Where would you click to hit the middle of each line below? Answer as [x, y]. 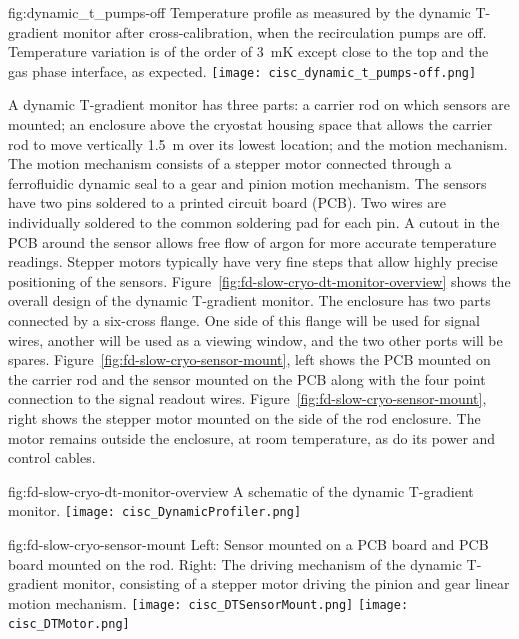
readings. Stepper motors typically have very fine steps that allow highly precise [253, 261]
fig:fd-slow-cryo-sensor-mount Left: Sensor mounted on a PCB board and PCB [248, 543]
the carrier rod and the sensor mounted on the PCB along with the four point [247, 378]
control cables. [52, 457]
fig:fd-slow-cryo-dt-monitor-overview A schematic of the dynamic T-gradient [241, 490]
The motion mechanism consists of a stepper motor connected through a [230, 163]
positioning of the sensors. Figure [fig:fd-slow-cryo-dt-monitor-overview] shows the [259, 280]
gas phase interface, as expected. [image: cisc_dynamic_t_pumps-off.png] [242, 70]
